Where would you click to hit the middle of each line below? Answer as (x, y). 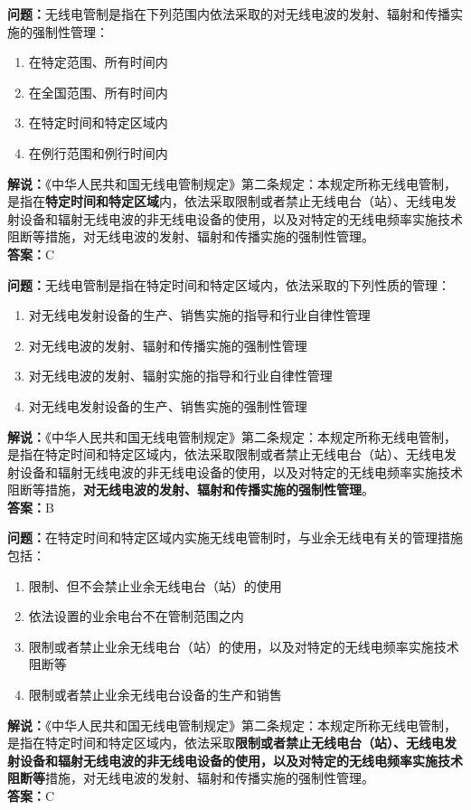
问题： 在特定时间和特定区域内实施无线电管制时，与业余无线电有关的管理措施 (235, 537)
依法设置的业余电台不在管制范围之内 (136, 616)
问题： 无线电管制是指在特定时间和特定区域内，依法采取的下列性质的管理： (229, 284)
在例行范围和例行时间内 (98, 152)
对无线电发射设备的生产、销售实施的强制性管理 (168, 405)
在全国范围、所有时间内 (98, 92)
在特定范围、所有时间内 (98, 62)
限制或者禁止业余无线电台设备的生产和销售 (155, 695)
